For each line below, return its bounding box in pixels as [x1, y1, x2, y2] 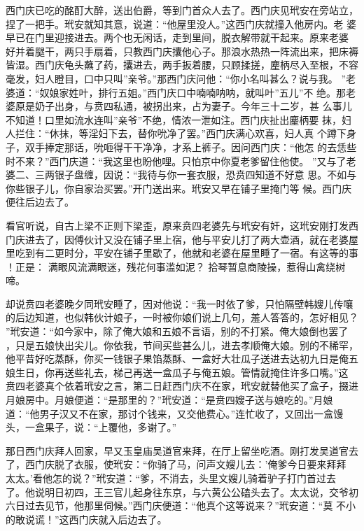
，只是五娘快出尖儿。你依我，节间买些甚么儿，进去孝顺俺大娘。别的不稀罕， [6, 337, 358, 352]
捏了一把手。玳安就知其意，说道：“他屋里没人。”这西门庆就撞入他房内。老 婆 [6, 16, 356, 31]
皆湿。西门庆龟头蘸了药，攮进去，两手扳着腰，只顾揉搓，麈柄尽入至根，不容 [6, 57, 358, 72]
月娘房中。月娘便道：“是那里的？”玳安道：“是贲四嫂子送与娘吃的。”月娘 [6, 392, 333, 407]
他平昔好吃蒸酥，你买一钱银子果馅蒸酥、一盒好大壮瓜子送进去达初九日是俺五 [6, 351, 358, 366]
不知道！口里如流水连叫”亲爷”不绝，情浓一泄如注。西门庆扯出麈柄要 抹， [6, 112, 342, 127]
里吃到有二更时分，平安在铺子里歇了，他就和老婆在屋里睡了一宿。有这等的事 [6, 246, 358, 260]
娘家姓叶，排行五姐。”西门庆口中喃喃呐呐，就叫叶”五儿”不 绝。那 [49, 85, 346, 99]
